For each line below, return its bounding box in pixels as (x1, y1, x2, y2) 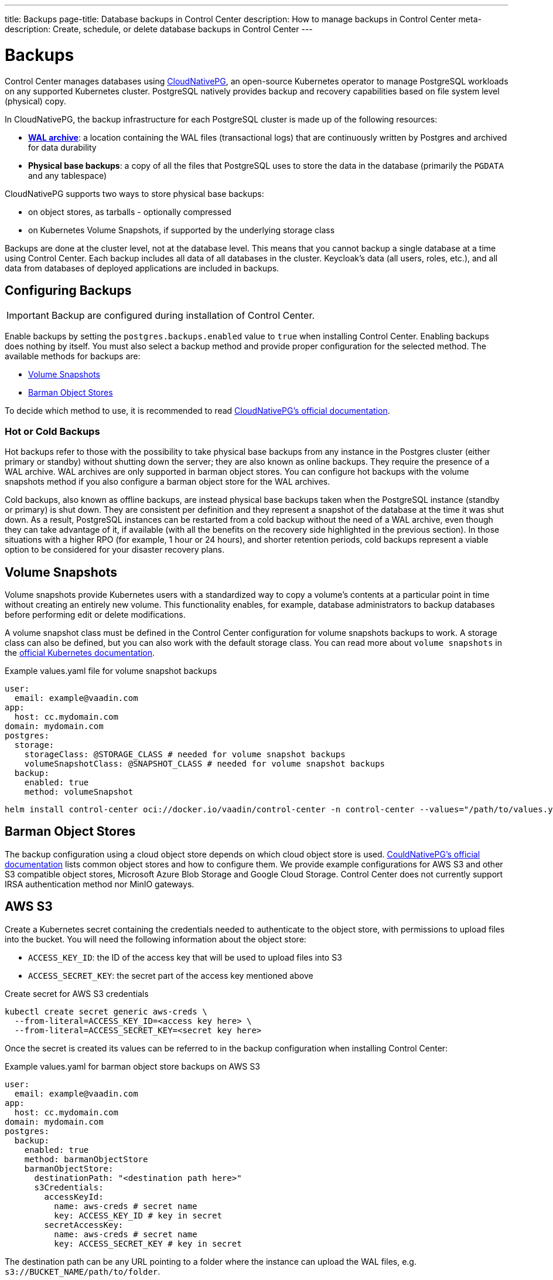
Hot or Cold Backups (5, 425, 100, 437)
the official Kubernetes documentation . (5, 647, 155, 658)
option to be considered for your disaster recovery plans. (5, 544, 225, 555)
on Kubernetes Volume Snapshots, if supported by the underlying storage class (28, 224, 335, 235)
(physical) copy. (5, 96, 66, 106)
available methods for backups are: (5, 351, 141, 362)
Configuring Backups (5, 282, 132, 298)
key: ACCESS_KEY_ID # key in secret (54, 1210, 222, 1220)
